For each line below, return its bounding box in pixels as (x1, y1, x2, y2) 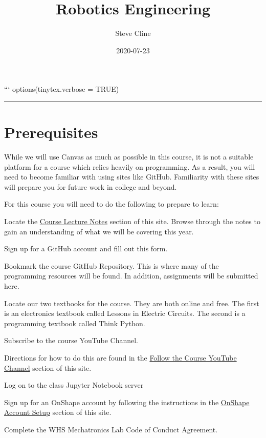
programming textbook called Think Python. (4, 317, 145, 328)
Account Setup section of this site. (4, 407, 112, 417)
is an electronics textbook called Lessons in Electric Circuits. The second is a (4, 308, 246, 318)
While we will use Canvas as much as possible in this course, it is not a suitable (4, 151, 254, 162)
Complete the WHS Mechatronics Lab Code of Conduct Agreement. (4, 424, 218, 434)
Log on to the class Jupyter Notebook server (4, 380, 144, 390)
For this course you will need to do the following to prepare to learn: (4, 198, 219, 209)
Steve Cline (115, 28, 151, 38)
